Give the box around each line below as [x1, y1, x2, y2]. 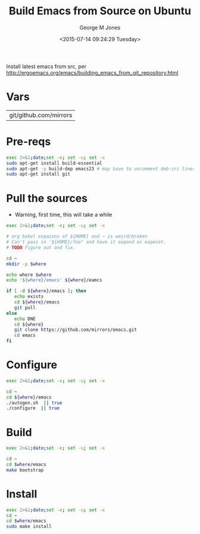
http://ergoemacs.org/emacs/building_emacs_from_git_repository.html [6, 69, 179, 76]
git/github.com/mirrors [9, 111, 73, 119]
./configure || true [6, 405, 60, 412]
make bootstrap [6, 467, 44, 473]
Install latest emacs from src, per [6, 63, 87, 70]
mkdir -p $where [6, 261, 46, 267]
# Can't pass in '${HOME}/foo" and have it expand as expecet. [6, 239, 167, 245]
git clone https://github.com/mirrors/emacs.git [14, 327, 137, 333]
